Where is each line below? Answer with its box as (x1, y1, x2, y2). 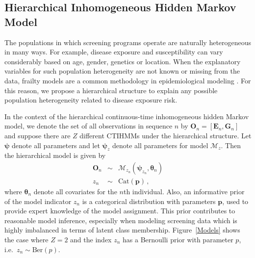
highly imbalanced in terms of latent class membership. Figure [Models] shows (4, 225, 240, 235)
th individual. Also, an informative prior (123, 186, 245, 196)
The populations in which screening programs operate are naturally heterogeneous (4, 37, 252, 47)
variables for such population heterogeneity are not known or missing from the (4, 66, 240, 76)
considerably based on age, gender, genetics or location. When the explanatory (4, 56, 241, 66)
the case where (4, 234, 49, 244)
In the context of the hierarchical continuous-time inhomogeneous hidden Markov (4, 111, 249, 121)
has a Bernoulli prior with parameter (123, 234, 233, 244)
